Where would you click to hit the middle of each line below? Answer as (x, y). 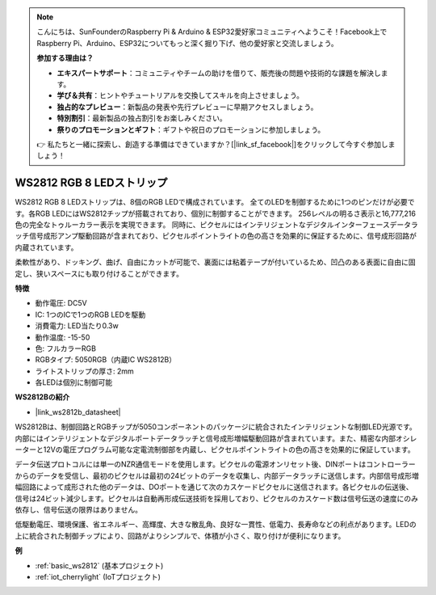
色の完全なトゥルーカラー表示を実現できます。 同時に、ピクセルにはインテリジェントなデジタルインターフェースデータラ (217, 224)
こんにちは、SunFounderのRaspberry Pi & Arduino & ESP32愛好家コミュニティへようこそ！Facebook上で (212, 32)
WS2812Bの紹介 (42, 397)
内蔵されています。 (46, 247)
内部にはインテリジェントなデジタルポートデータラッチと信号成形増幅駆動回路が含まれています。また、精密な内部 (205, 438)
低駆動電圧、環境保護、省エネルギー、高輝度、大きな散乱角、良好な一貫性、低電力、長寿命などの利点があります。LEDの (216, 525)
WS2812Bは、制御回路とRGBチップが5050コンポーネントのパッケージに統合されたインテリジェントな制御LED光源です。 (216, 427)
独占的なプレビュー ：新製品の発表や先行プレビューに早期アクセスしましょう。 (187, 107)
